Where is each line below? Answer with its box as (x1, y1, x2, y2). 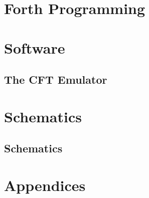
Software (4, 37, 65, 58)
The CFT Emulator (4, 72, 107, 87)
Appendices (4, 174, 86, 195)
